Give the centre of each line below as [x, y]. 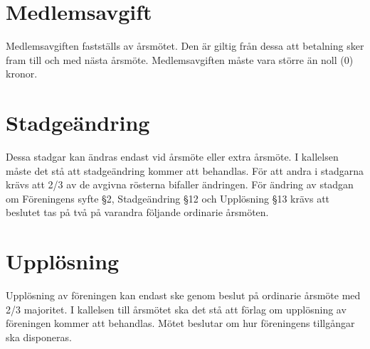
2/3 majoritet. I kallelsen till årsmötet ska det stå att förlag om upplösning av [176, 309]
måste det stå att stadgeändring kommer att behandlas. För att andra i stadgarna [185, 170]
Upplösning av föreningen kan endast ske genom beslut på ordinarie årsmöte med [183, 295]
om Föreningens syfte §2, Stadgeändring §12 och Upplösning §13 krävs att [168, 198]
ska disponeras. [39, 337]
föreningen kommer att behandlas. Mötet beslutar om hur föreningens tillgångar [180, 323]
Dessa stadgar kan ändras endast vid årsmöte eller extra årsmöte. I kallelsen [172, 157]
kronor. [22, 74]
